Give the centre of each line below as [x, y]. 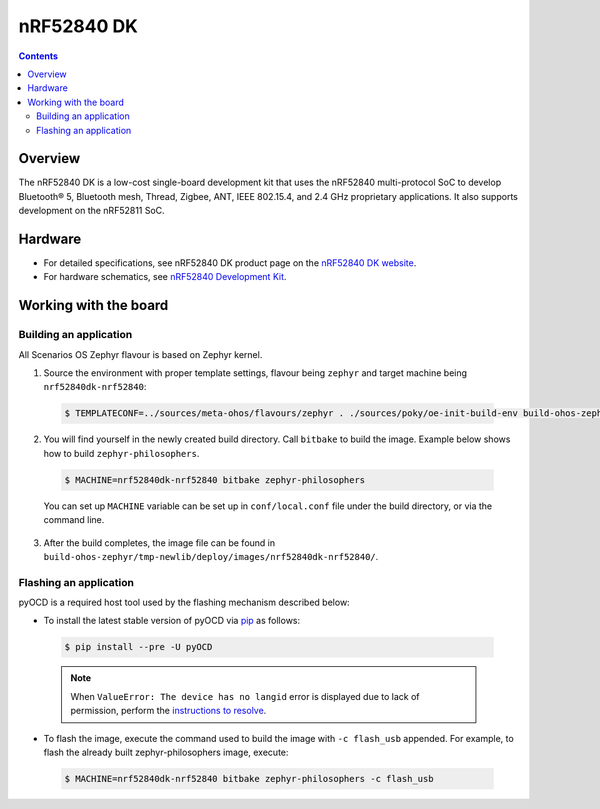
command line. [74, 520]
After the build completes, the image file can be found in [159, 542]
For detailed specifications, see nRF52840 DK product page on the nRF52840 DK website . [230, 263]
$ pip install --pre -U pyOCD [138, 647]
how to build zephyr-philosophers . [121, 453]
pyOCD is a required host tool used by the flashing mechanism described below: [184, 602]
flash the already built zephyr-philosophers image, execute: [166, 752]
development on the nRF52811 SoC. [91, 211]
